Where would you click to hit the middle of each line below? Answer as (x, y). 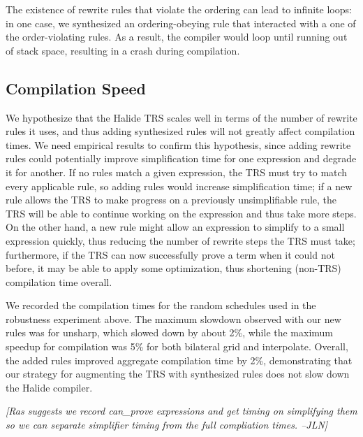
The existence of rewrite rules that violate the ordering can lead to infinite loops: (179, 9)
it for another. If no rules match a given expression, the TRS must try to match (177, 172)
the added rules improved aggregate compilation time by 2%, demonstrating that (179, 360)
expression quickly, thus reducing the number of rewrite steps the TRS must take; (180, 240)
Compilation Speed (76, 88)
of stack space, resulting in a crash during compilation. (123, 50)
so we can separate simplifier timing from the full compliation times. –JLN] (167, 425)
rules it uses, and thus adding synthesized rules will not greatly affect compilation (180, 131)
